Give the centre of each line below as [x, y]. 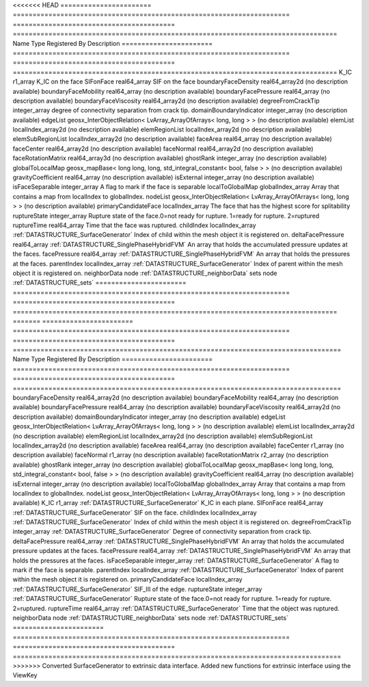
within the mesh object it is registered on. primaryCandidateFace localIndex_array [127, 580]
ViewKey [25, 675]
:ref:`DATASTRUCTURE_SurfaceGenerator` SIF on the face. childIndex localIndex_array [135, 513]
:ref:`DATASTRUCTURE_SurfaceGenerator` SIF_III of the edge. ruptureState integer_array [137, 589]
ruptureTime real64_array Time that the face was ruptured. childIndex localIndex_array [134, 225]
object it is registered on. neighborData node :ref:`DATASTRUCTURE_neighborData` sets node [145, 273]
